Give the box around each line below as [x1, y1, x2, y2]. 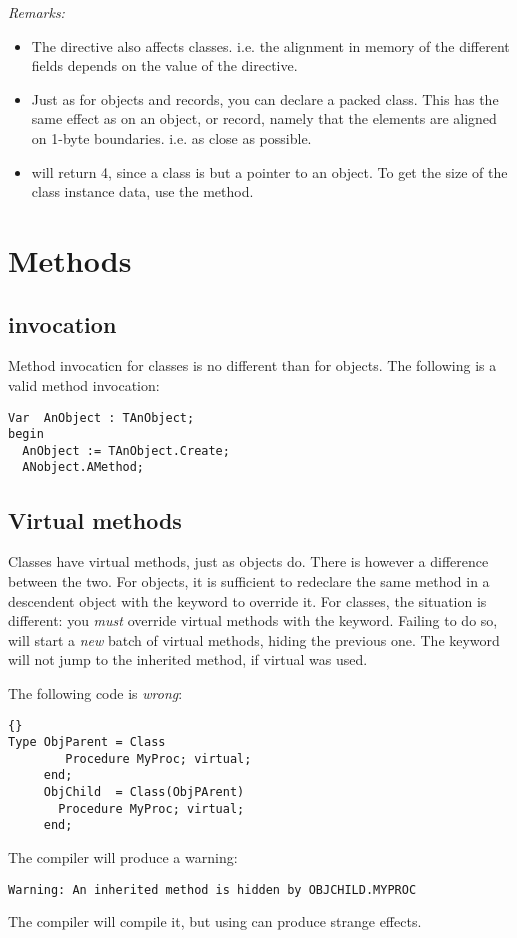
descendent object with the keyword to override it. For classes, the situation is [8, 590, 487, 611]
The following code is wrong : [8, 682, 183, 703]
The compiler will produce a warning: [8, 847, 238, 868]
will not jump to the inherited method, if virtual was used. [8, 649, 368, 670]
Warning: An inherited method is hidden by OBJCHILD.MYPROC [8, 882, 417, 897]
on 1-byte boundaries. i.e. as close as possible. [31, 127, 312, 148]
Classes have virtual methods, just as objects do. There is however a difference [8, 551, 489, 572]
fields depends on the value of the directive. [31, 55, 298, 76]
